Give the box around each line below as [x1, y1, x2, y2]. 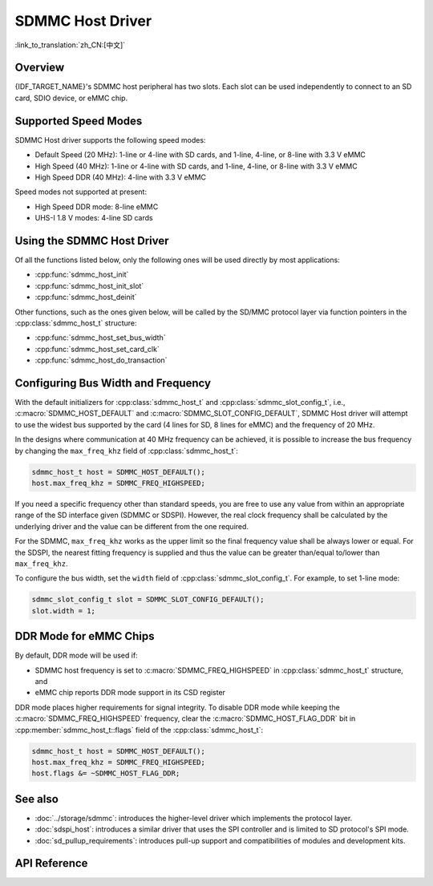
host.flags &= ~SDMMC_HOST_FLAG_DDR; [31, 769, 180, 778]
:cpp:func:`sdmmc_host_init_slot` [34, 281, 144, 290]
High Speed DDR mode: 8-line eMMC [34, 201, 159, 212]
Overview [14, 61, 65, 75]
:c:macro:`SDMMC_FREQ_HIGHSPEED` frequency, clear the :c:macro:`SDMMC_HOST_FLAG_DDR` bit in [14, 714, 356, 723]
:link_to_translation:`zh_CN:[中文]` [14, 40, 126, 50]
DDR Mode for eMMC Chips [14, 629, 156, 643]
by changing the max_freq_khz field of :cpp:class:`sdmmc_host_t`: [14, 446, 238, 455]
